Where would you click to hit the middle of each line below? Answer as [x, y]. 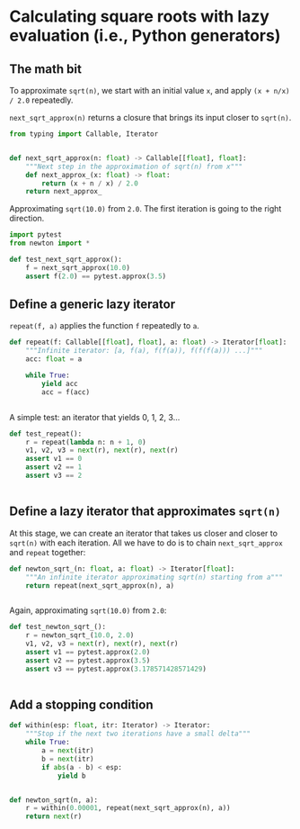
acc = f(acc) [66, 392]
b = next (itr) [68, 759]
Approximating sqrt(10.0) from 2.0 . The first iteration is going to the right [146, 209]
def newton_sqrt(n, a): [54, 800]
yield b [72, 776]
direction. [27, 219]
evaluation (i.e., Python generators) [145, 36]
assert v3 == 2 [54, 476]
